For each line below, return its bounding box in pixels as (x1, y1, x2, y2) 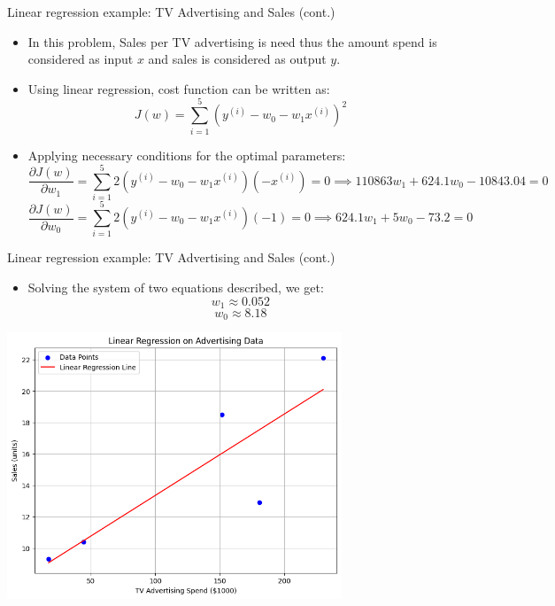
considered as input (27, 50, 134, 68)
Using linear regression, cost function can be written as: (27, 79, 330, 97)
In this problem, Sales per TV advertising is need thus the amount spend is (27, 32, 437, 50)
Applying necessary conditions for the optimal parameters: (27, 145, 346, 164)
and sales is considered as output (148, 50, 327, 68)
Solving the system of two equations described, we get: (27, 277, 324, 296)
